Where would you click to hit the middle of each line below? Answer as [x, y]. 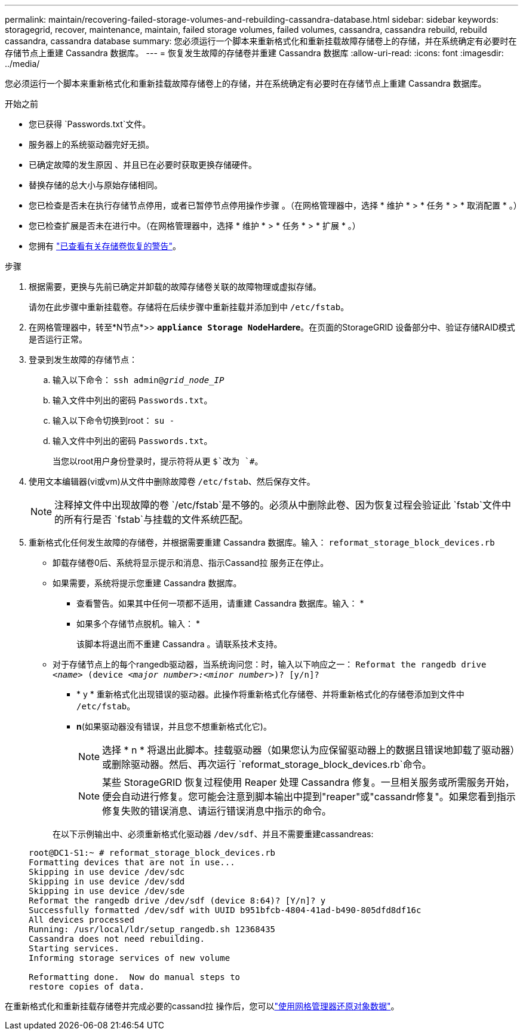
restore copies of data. [87, 987]
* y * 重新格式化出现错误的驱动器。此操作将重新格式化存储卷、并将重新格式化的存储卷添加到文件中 [270, 694]
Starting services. [74, 948]
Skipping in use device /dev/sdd [107, 881]
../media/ [22, 64]
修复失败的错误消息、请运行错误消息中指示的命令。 [217, 811]
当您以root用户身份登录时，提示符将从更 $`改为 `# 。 [158, 461]
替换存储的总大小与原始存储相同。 [96, 185]
